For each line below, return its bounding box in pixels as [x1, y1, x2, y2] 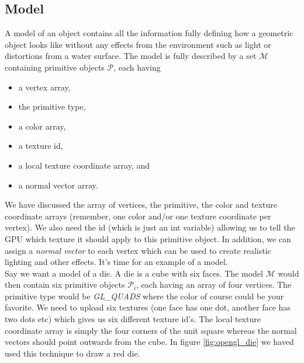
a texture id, [18, 139, 63, 152]
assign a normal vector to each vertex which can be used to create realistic [5, 244, 271, 256]
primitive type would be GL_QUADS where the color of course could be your [5, 289, 284, 302]
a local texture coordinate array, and [18, 159, 150, 171]
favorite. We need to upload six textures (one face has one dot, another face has [5, 301, 291, 313]
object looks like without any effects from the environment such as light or [5, 38, 271, 50]
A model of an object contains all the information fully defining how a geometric [5, 27, 293, 39]
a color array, [18, 120, 66, 132]
